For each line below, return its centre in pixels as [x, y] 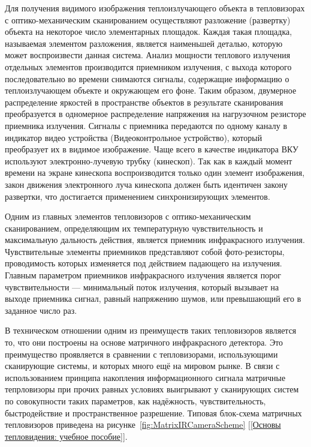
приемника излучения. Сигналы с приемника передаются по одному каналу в [146, 125]
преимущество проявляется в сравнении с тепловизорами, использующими [141, 354]
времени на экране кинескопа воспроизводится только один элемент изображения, [155, 172]
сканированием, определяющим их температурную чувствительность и [134, 228]
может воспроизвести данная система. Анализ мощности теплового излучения [148, 55]
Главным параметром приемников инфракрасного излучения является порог [143, 275]
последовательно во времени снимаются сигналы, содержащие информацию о [147, 78]
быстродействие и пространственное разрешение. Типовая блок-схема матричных [153, 412]
